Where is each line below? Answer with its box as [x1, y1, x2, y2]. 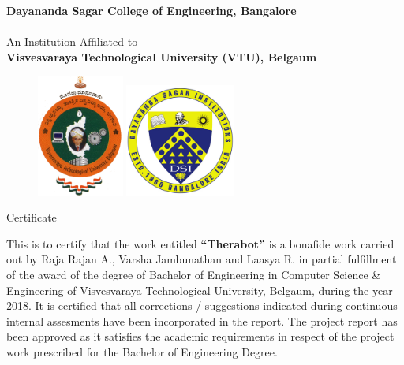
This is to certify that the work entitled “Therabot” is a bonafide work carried [6, 235, 395, 251]
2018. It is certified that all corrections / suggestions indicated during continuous [6, 297, 398, 314]
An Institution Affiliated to [6, 33, 138, 50]
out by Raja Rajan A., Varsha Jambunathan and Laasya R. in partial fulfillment [6, 251, 397, 267]
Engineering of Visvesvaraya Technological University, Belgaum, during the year [6, 281, 393, 298]
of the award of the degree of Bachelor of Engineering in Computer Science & [6, 266, 381, 282]
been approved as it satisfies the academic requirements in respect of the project [6, 328, 395, 345]
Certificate [6, 209, 57, 225]
